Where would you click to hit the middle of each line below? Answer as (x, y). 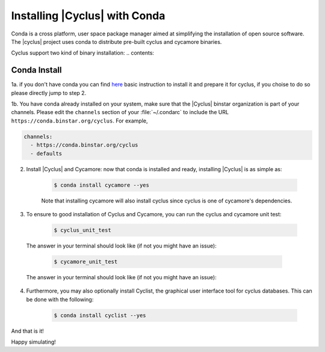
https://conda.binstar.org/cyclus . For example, (79, 121)
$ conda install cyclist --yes (100, 315)
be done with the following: (60, 299)
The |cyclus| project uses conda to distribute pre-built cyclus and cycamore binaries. (116, 41)
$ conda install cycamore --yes (102, 185)
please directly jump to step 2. (49, 93)
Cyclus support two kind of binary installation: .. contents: (83, 53)
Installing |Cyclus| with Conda (88, 16)
